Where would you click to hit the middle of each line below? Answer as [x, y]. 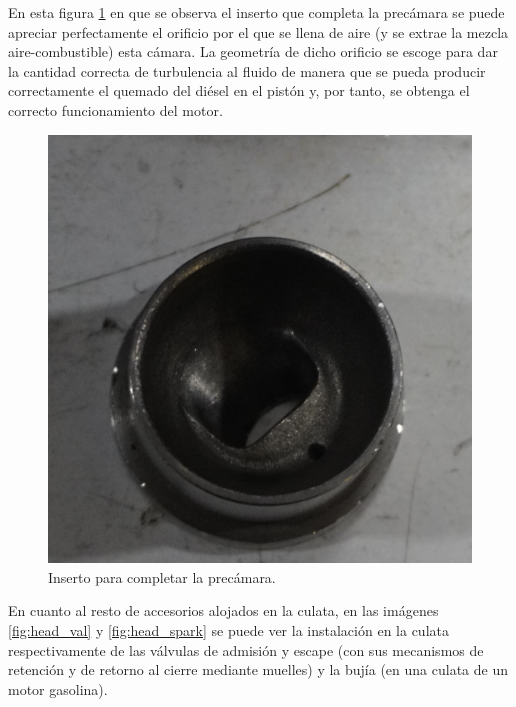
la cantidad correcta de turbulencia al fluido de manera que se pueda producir [247, 70]
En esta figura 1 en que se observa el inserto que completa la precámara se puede [256, 12]
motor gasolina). [58, 688]
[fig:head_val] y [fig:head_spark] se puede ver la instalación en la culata [228, 629]
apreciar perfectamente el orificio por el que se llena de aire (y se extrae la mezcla [258, 31]
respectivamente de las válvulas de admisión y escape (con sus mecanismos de [246, 649]
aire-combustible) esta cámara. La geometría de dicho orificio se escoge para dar [253, 51]
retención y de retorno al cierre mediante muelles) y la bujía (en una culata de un [258, 669]
